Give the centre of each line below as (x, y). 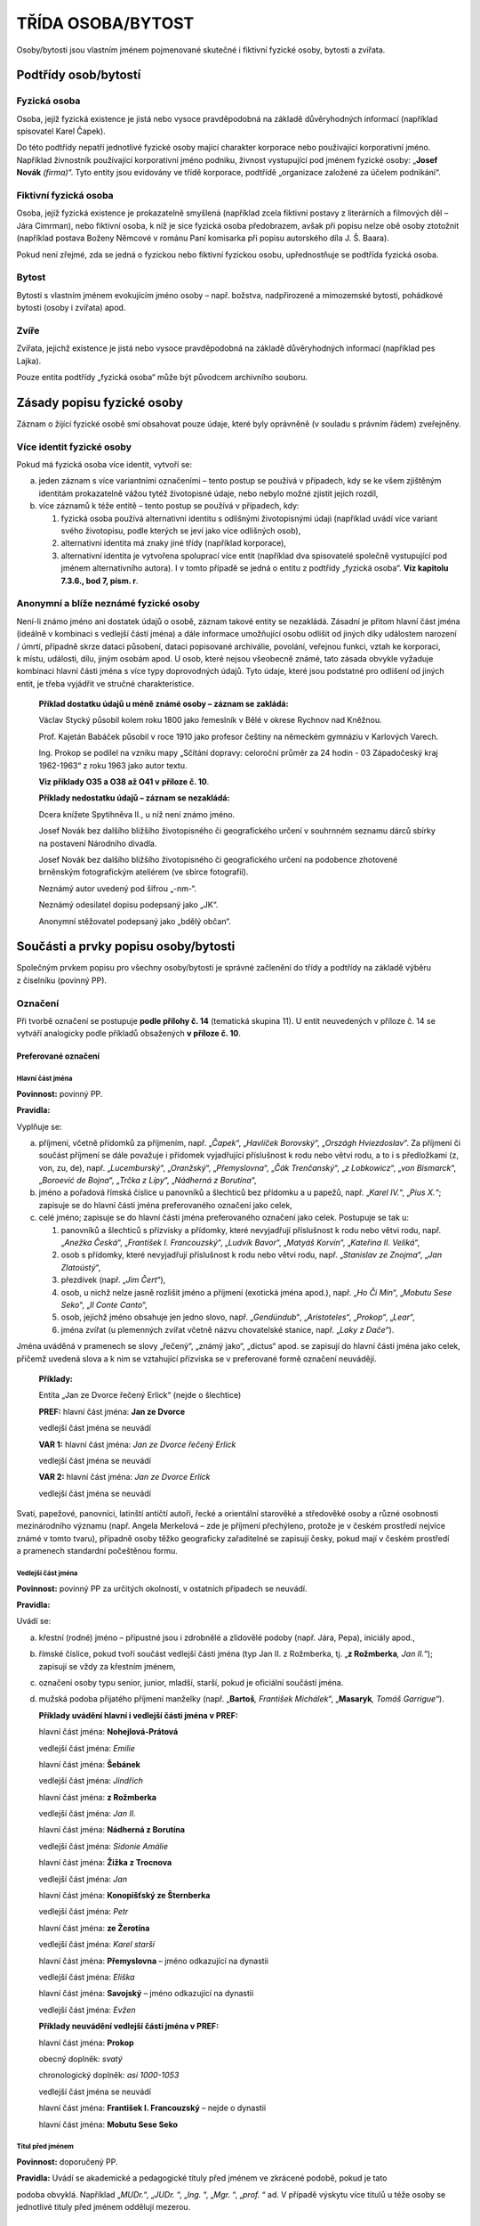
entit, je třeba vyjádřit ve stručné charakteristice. (105, 683)
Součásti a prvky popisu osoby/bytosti (126, 947)
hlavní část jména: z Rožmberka (98, 1797)
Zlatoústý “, (81, 1267)
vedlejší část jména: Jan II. (88, 1814)
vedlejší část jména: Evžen (87, 2010)
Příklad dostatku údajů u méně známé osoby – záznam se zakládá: (164, 704)
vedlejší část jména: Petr (84, 1912)
